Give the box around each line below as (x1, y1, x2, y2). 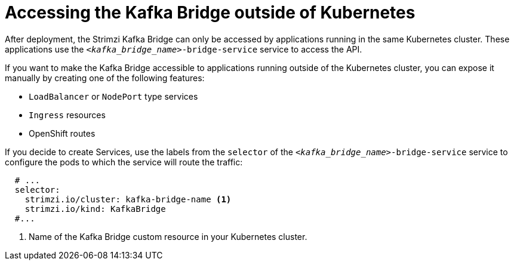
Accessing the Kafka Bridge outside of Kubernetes (5, 2, 415, 23)
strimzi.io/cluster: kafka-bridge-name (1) (24, 194, 232, 204)
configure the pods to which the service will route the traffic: (5, 156, 243, 167)
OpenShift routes (29, 128, 96, 138)
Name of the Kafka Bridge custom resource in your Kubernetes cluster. (29, 231, 307, 242)
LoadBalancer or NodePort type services (29, 91, 198, 101)
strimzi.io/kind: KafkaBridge (24, 204, 166, 214)
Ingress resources (29, 109, 106, 120)
